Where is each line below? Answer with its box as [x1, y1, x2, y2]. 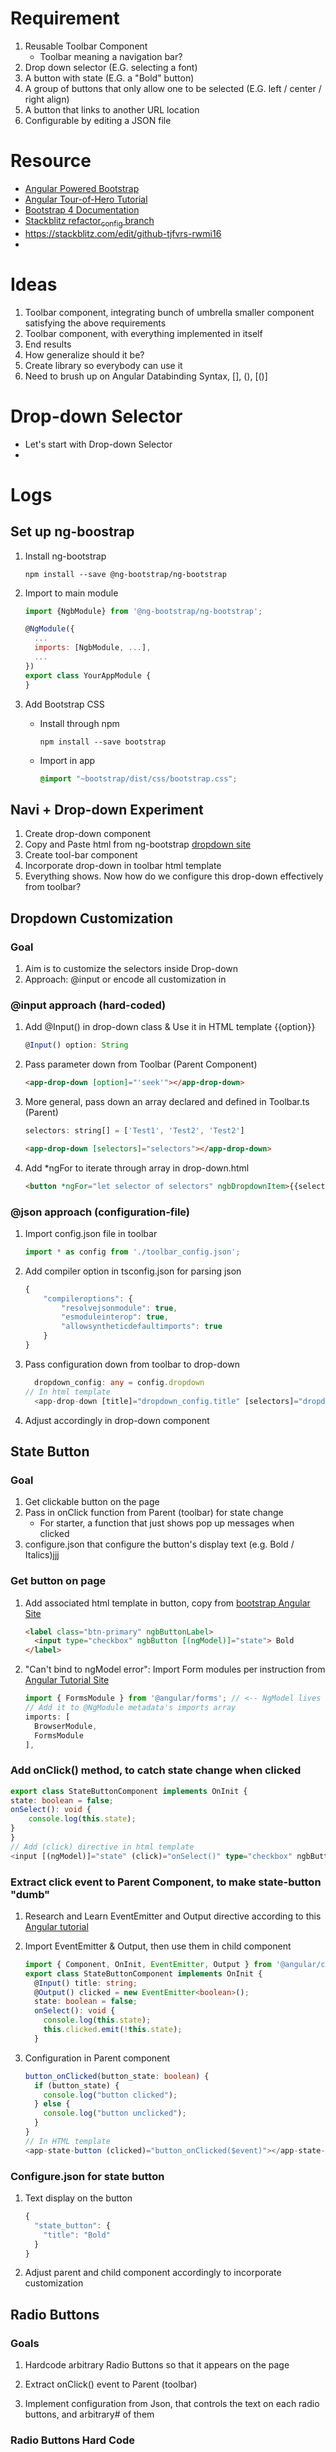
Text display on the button [24, 2192, 133, 2204]
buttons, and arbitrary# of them [24, 2408, 155, 2421]
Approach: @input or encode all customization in [24, 973, 227, 985]
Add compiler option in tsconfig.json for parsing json [24, 1265, 242, 1277]
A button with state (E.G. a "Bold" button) [24, 72, 195, 84]
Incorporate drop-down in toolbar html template [24, 860, 222, 872]
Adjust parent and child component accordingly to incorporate [24, 2267, 282, 2279]
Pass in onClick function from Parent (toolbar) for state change [24, 1507, 284, 1519]
